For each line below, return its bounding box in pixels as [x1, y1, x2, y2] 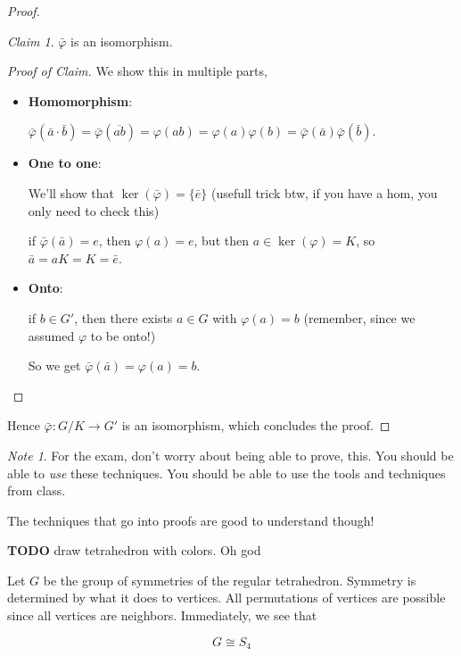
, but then [193, 231, 249, 250]
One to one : [28, 154, 102, 172]
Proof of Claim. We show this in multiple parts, [7, 62, 268, 80]
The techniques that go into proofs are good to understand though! [7, 511, 375, 529]
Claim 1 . [7, 31, 54, 50]
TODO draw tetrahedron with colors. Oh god [7, 541, 261, 560]
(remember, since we [303, 308, 416, 327]
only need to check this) [28, 201, 160, 220]
